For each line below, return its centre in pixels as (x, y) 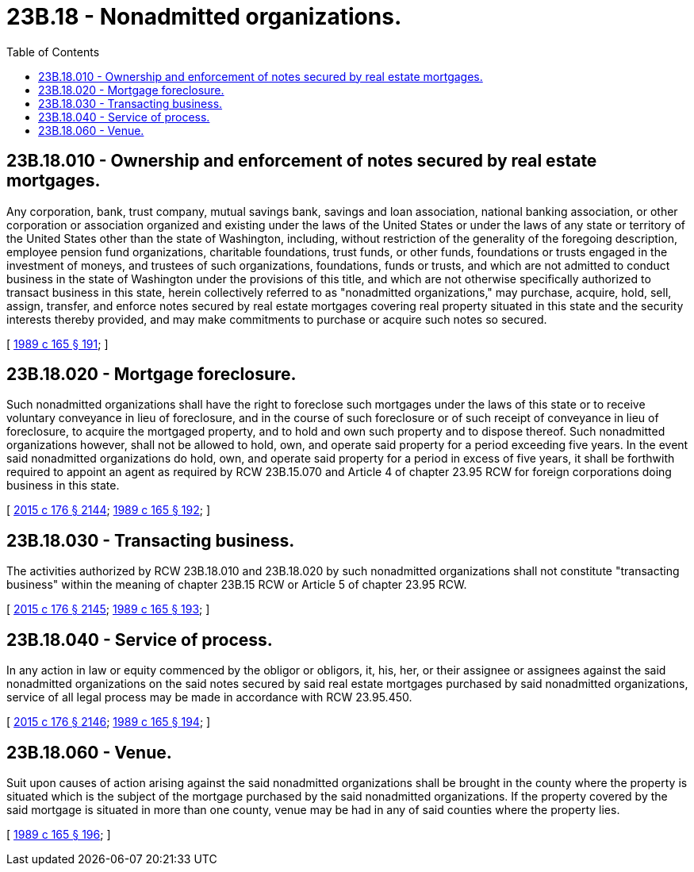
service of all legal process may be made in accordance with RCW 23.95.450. (209, 697)
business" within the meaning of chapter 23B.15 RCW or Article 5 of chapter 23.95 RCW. (237, 585)
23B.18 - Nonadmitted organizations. (204, 17)
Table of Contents (53, 52)
